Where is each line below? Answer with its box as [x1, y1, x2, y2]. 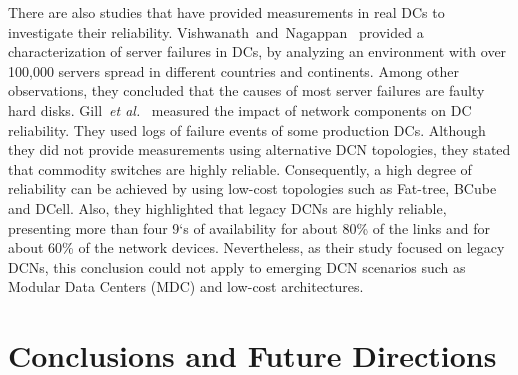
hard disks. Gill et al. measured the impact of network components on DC [8, 99, 472, 120]
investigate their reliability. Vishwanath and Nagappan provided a [8, 21, 424, 42]
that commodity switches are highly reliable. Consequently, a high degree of [8, 158, 472, 179]
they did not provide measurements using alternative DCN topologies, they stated [8, 139, 511, 160]
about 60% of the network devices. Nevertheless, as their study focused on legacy [8, 237, 505, 258]
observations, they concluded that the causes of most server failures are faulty [8, 80, 485, 101]
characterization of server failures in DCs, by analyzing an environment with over [8, 41, 507, 62]
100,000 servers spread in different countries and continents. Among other [8, 60, 459, 81]
